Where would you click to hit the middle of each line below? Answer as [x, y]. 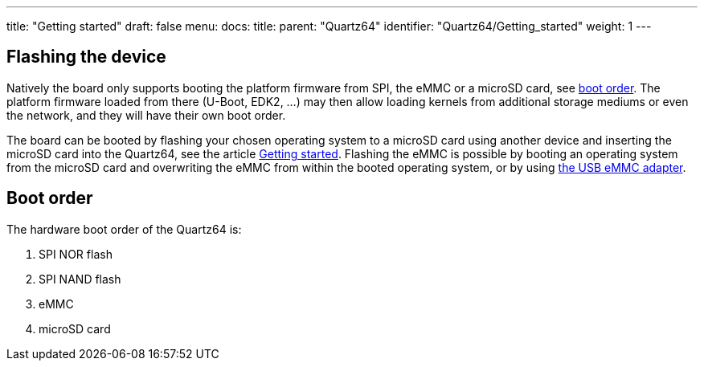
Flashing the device [86, 57]
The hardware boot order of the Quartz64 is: [124, 229]
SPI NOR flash [76, 254]
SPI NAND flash [80, 279]
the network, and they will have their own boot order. [146, 115]
